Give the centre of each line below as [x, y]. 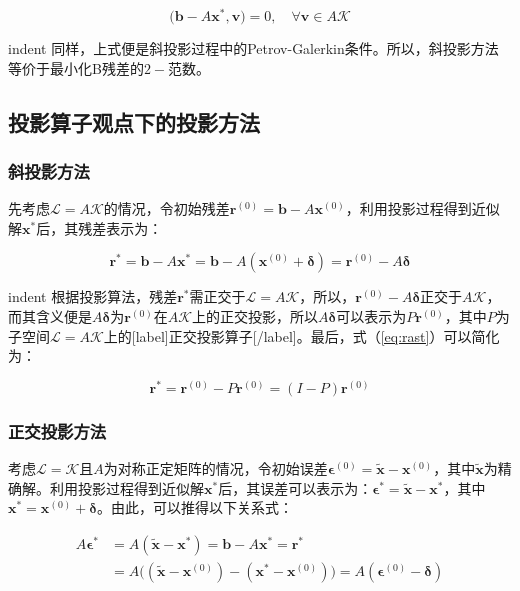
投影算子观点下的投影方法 [134, 121]
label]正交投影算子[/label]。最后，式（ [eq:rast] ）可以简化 [317, 335]
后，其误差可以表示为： [295, 487]
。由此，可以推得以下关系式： [195, 507]
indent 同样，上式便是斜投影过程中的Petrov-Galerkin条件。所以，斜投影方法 [253, 48]
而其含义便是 [50, 316]
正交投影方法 [57, 430]
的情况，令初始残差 [166, 208]
